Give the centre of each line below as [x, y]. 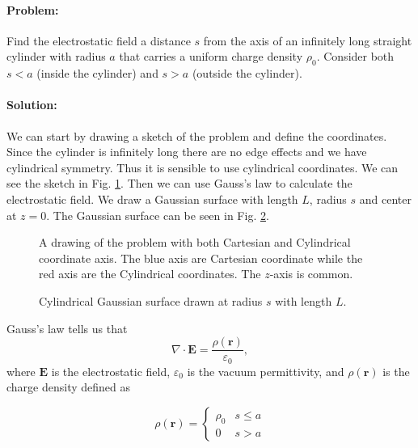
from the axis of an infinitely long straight [308, 40]
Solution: [32, 105]
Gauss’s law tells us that [67, 328]
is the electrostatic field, [111, 371]
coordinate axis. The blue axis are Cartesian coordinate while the [201, 258]
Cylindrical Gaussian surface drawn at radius [151, 300]
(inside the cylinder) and [97, 73]
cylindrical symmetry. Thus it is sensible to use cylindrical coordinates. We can [203, 167]
